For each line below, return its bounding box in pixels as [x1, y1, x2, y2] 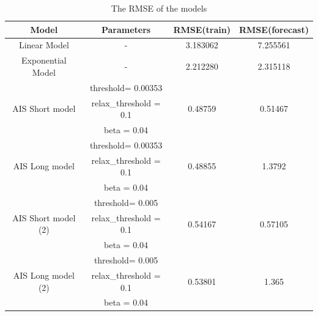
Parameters [101, 23, 151, 35]
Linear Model [18, 39, 69, 51]
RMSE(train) [173, 23, 231, 35]
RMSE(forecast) [239, 23, 309, 35]
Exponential [21, 54, 67, 67]
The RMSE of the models [111, 2, 207, 14]
